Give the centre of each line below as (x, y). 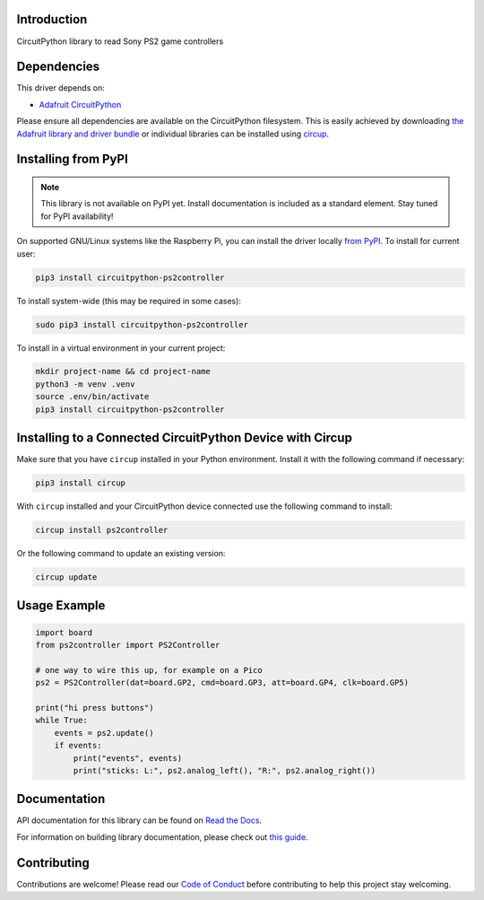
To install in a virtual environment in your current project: (121, 348)
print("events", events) (128, 758)
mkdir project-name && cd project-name (123, 371)
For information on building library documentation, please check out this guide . (162, 837)
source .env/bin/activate (92, 397)
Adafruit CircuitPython (80, 104)
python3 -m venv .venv (85, 384)
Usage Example (61, 606)
